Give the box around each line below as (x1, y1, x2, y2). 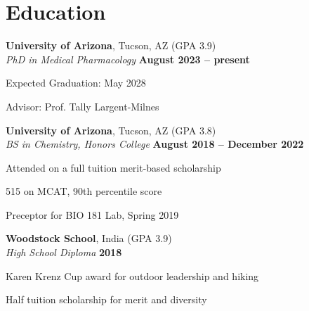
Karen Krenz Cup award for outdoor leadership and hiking (6, 268, 259, 283)
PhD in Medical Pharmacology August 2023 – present (6, 51, 250, 66)
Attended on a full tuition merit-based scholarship (6, 160, 221, 174)
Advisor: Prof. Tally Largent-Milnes (6, 99, 159, 113)
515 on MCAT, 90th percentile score (6, 184, 162, 198)
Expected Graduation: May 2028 (6, 75, 146, 90)
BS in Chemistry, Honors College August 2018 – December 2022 (6, 137, 304, 151)
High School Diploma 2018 (6, 245, 122, 260)
